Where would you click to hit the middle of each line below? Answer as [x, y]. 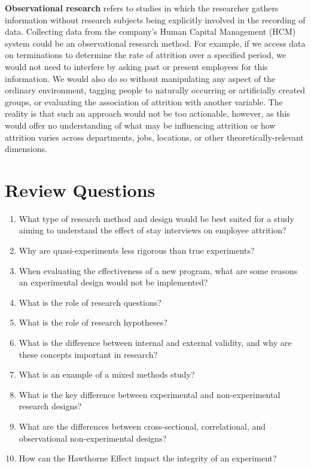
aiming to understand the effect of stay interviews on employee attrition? [153, 230]
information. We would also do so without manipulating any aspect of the [140, 78]
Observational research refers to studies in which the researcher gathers [142, 8]
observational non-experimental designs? [93, 438]
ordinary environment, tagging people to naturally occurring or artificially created [155, 90]
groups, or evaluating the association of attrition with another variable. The [144, 101]
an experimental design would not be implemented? [113, 282]
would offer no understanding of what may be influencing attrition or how [140, 125]
